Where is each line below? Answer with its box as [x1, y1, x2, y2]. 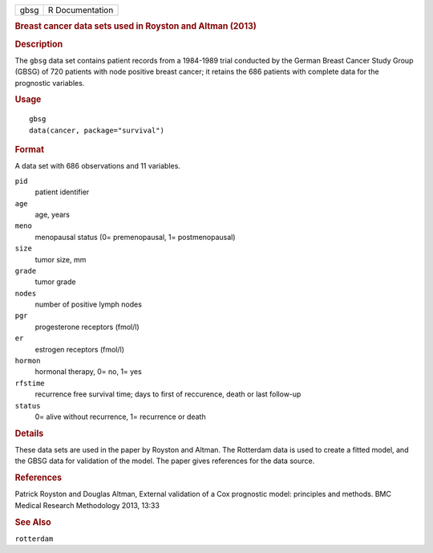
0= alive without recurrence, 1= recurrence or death [34, 412, 206, 421]
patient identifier [34, 187, 90, 197]
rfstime [14, 378, 46, 388]
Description [14, 39, 63, 50]
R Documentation [48, 5, 114, 15]
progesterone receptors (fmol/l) [34, 322, 140, 331]
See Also [14, 516, 51, 527]
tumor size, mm [34, 254, 87, 264]
